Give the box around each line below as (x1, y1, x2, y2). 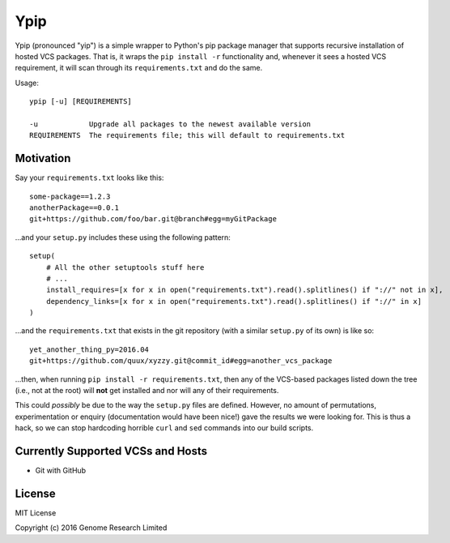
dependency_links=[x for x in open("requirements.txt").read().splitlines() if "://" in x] (45, 297, 422, 306)
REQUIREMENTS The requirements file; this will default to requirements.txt (29, 130, 346, 140)
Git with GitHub (35, 466, 87, 476)
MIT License (15, 508, 57, 518)
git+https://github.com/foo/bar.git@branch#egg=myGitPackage (29, 215, 277, 224)
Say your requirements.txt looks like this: (15, 173, 164, 182)
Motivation (15, 152, 71, 165)
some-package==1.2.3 (29, 191, 111, 201)
